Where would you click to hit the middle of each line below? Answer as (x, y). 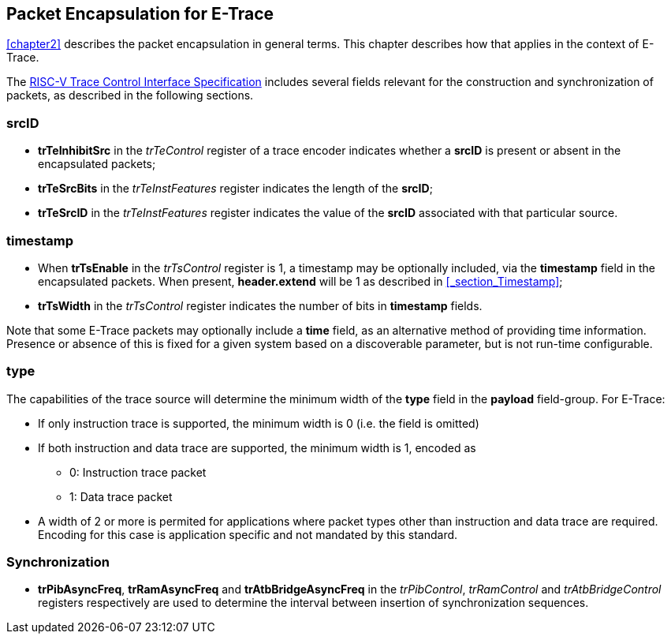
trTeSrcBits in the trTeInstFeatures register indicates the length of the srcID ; (235, 189)
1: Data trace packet (121, 496)
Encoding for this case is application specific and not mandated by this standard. (248, 534)
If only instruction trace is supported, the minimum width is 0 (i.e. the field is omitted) (259, 423)
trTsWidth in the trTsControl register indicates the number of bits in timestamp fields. (260, 305)
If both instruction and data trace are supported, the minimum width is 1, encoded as (257, 447)
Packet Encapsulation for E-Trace (140, 14)
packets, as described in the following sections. (130, 95)
